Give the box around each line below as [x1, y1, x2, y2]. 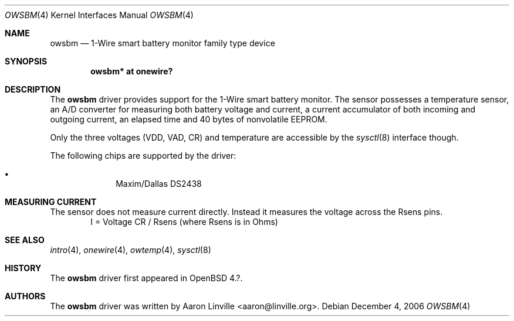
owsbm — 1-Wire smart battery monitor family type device [50, 38, 275, 48]
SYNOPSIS [5, 56, 48, 66]
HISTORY [5, 263, 42, 273]
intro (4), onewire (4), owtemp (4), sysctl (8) [50, 245, 211, 255]
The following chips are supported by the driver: [50, 151, 236, 160]
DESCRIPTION [5, 84, 61, 94]
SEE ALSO [5, 235, 45, 245]
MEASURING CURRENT [5, 197, 97, 207]
